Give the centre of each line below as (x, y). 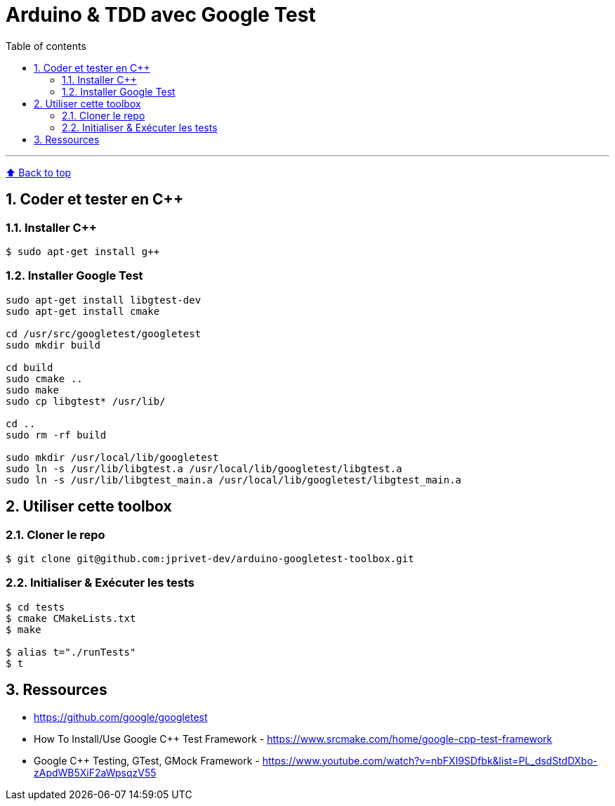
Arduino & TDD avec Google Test (161, 15)
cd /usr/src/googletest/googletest (104, 333)
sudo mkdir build (53, 345)
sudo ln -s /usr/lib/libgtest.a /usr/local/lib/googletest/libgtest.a (204, 468)
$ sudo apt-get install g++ (83, 251)
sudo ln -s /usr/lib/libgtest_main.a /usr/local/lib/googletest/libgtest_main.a (234, 480)
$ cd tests (35, 607)
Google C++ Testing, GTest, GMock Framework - (147, 760)
